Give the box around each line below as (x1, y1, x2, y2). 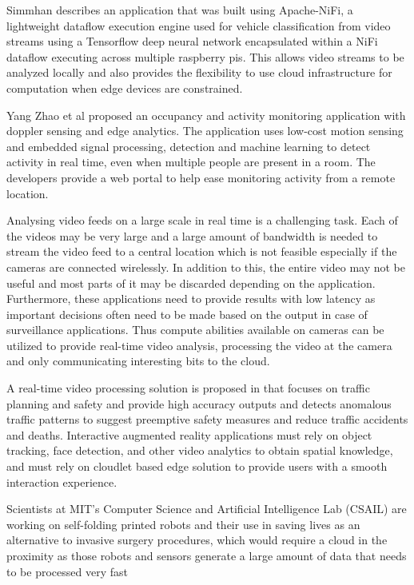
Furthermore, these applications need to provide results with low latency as (6, 290, 376, 307)
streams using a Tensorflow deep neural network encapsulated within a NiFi (6, 33, 378, 50)
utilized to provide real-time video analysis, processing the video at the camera (6, 336, 392, 353)
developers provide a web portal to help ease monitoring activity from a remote (6, 169, 396, 185)
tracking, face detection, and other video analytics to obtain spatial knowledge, (6, 442, 393, 459)
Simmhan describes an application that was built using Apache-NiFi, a (6, 2, 353, 18)
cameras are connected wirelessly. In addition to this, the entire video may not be (6, 258, 405, 275)
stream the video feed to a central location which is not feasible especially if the (6, 243, 397, 260)
